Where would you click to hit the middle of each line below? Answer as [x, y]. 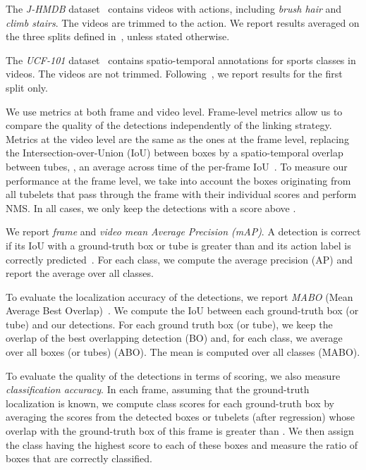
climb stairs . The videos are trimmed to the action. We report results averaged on [183, 22]
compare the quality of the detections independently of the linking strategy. [169, 125]
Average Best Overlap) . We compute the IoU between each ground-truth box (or [182, 310]
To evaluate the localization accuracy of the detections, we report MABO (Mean [179, 296]
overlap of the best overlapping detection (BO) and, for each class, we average [174, 338]
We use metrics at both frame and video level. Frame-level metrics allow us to [174, 111]
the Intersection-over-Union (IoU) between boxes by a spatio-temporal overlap [175, 153]
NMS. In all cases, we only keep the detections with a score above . [151, 208]
